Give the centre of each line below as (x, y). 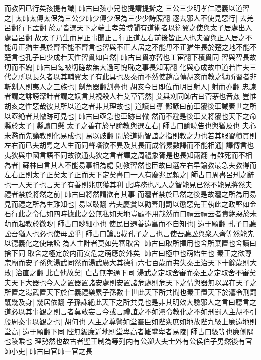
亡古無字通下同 (110, 273)
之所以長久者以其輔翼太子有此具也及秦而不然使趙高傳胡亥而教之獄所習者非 (134, 76)
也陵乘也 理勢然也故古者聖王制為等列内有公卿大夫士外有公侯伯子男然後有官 (128, 341)
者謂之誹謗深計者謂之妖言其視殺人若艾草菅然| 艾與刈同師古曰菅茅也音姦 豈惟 (130, 96)
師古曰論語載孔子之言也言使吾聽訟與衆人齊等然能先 (170, 233)
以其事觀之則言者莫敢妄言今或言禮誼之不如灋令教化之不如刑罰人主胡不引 (137, 312)
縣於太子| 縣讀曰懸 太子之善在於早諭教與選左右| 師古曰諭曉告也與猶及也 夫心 (130, 125)
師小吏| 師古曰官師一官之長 (48, 351)
